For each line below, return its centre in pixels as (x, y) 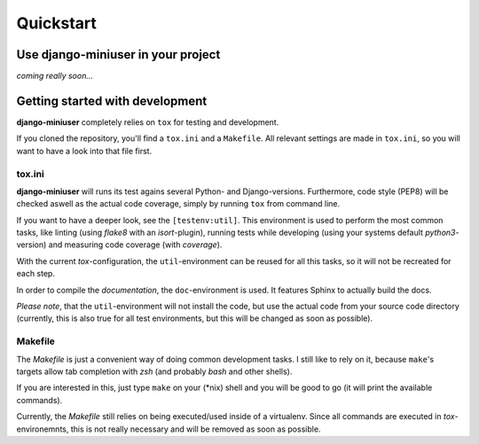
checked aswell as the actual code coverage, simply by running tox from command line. (178, 204)
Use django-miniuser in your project (118, 55)
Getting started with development (112, 101)
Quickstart (57, 23)
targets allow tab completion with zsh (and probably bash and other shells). (154, 371)
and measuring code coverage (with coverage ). (135, 245)
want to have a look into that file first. (84, 151)
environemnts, (43, 429)
